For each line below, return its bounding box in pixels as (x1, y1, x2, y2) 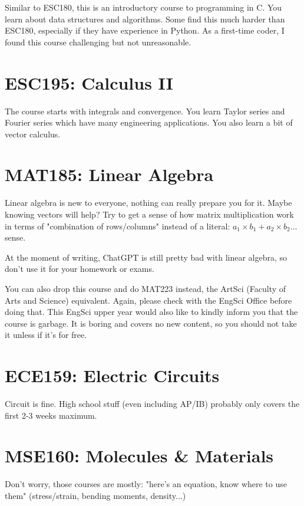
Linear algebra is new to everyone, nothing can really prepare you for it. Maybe (5, 196, 292, 209)
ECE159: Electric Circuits (5, 363, 220, 387)
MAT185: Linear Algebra (5, 162, 214, 186)
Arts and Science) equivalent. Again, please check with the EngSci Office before (5, 294, 292, 306)
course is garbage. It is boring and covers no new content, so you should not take (5, 317, 297, 329)
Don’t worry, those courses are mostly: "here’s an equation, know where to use (5, 478, 287, 490)
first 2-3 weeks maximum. (5, 409, 97, 421)
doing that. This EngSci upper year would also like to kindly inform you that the (5, 305, 298, 318)
